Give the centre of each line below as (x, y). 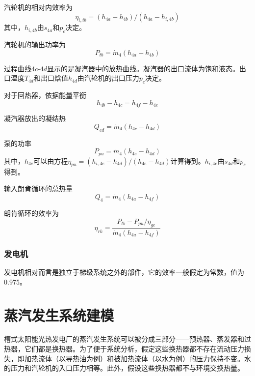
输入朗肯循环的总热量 (38, 188)
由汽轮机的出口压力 (108, 78)
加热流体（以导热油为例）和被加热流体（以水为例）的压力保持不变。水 (138, 358)
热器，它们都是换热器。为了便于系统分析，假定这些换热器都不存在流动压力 (124, 348)
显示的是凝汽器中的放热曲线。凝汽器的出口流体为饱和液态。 (143, 68)
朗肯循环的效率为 (31, 213)
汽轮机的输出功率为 (35, 44)
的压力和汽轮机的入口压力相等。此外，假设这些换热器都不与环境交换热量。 (124, 368)
